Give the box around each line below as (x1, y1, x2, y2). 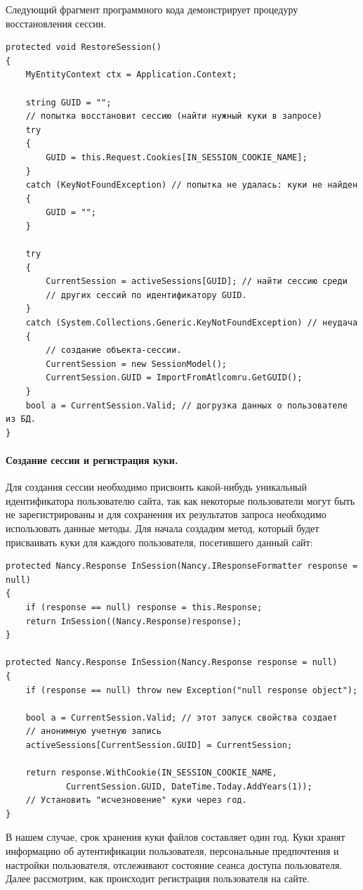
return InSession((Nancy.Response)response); (25, 616, 242, 626)
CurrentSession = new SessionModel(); (46, 359, 227, 369)
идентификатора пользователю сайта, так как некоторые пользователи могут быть (6, 493, 355, 508)
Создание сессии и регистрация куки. (6, 453, 178, 467)
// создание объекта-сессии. (46, 345, 182, 356)
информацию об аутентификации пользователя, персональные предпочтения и (6, 844, 339, 858)
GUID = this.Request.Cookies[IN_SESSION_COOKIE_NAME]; (46, 152, 308, 162)
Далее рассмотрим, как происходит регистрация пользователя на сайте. (6, 871, 310, 886)
